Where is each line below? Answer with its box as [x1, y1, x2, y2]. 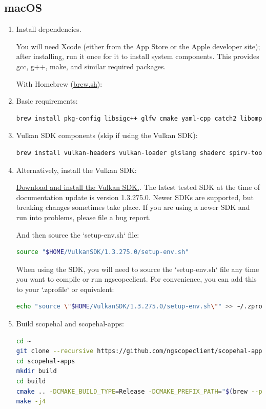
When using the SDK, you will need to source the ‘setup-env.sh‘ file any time [16, 263, 259, 274]
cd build [16, 378, 46, 385]
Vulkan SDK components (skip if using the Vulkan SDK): [16, 130, 198, 141]
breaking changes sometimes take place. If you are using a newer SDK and [16, 202, 250, 212]
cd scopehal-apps [16, 357, 75, 365]
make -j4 [16, 398, 46, 405]
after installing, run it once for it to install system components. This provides [16, 51, 259, 62]
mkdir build [16, 367, 57, 375]
